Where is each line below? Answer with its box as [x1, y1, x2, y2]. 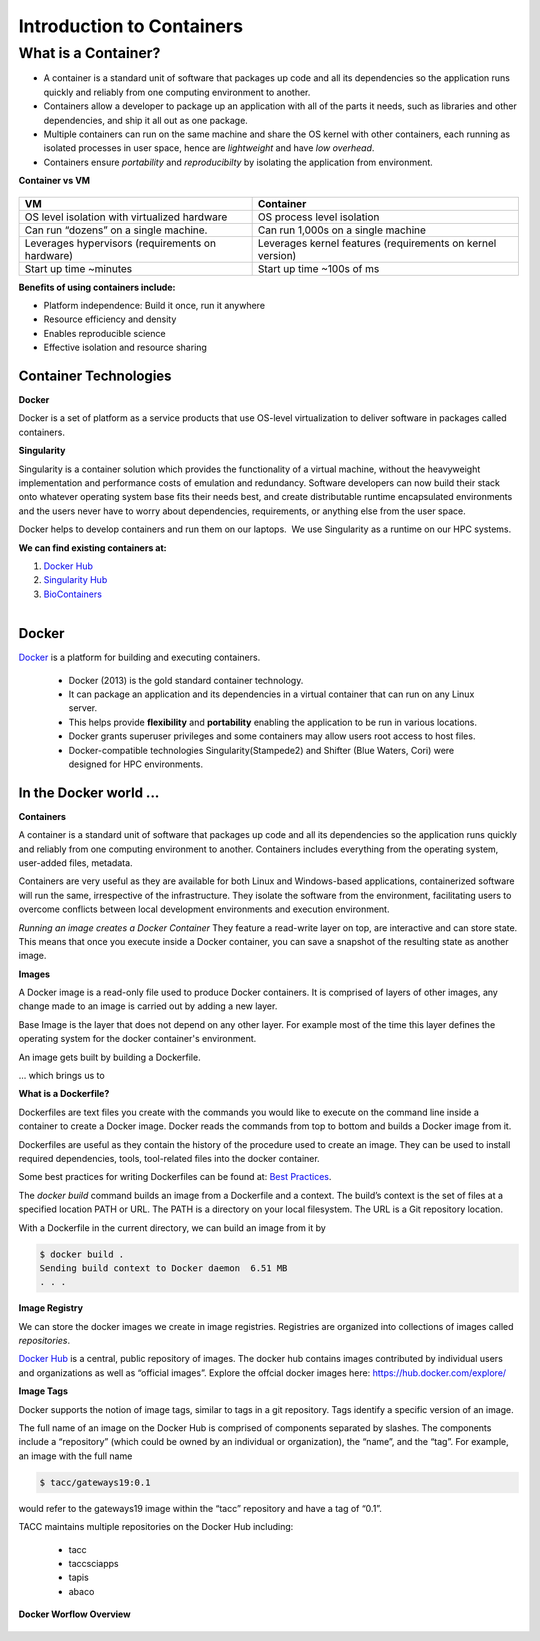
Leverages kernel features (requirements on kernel [257, 236, 497, 250]
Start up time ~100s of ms [257, 261, 380, 275]
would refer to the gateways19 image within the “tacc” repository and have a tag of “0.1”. [18, 1502, 382, 1514]
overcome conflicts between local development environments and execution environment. [18, 903, 390, 915]
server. [68, 702, 98, 714]
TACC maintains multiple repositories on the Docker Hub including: [18, 1521, 294, 1533]
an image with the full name [18, 1450, 133, 1462]
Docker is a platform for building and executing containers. [18, 651, 261, 664]
